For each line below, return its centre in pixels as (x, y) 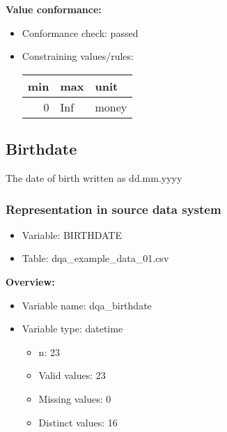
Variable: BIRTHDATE (72, 234)
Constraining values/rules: (78, 56)
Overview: (30, 281)
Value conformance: (54, 9)
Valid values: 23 (72, 375)
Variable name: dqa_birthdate (87, 305)
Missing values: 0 (75, 398)
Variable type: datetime (72, 329)
